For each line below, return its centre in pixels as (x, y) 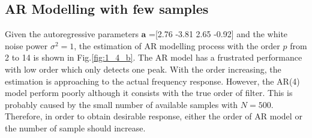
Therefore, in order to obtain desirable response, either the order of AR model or (154, 116)
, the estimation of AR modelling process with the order (177, 45)
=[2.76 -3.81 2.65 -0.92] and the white (218, 34)
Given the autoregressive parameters (72, 34)
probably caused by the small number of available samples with (121, 104)
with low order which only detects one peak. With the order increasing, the (143, 69)
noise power (26, 45)
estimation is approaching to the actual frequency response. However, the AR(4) (152, 81)
